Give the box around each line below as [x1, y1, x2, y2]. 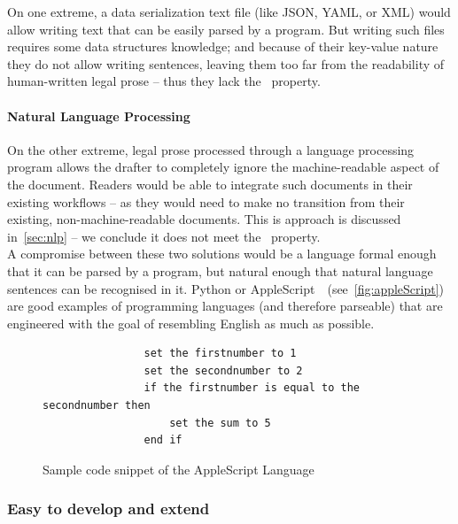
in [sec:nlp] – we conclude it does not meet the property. [7, 227, 321, 245]
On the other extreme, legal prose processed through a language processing [7, 140, 415, 158]
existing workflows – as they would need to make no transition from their [7, 192, 405, 211]
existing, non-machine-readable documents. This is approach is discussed [7, 210, 401, 228]
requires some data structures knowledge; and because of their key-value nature [7, 37, 439, 56]
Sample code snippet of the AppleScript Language [43, 459, 314, 478]
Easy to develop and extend [7, 497, 210, 520]
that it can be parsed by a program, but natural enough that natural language [7, 261, 433, 280]
